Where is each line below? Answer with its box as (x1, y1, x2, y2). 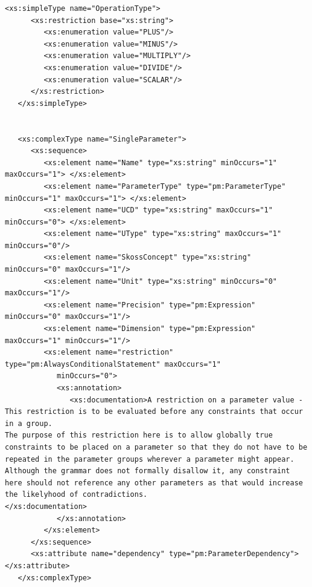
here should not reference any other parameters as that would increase (5, 478, 303, 487)
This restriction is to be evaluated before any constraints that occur (5, 407, 303, 416)
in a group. (5, 419, 53, 428)
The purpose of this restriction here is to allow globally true (5, 431, 273, 440)
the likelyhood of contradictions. (5, 490, 148, 499)
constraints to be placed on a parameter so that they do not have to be (5, 442, 308, 451)
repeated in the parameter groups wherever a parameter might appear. (5, 454, 294, 464)
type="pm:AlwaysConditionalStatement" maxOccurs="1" (5, 359, 221, 369)
